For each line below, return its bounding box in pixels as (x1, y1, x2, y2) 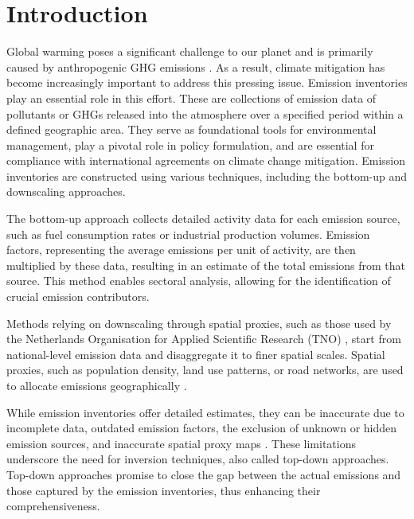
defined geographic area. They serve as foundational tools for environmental (6, 121, 377, 138)
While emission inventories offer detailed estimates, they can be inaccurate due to (6, 404, 404, 420)
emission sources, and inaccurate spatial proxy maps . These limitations (6, 435, 356, 451)
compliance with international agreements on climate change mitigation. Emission (6, 152, 405, 169)
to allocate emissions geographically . (6, 377, 187, 393)
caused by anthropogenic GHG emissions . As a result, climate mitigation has (6, 58, 385, 75)
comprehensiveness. (6, 498, 100, 514)
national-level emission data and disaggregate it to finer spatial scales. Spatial (6, 345, 385, 362)
